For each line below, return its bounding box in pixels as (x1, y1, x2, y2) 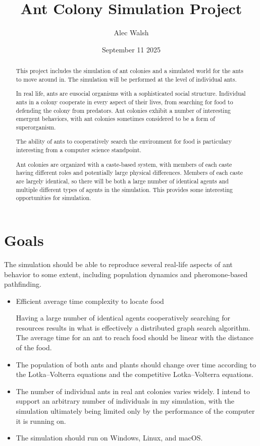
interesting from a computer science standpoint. (16, 146, 141, 154)
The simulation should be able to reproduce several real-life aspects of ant (4, 259, 233, 269)
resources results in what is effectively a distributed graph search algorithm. (16, 322, 250, 333)
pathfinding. (4, 279, 41, 289)
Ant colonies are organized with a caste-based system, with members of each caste (16, 160, 232, 168)
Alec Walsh (114, 27, 149, 38)
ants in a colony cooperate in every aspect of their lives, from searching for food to (16, 97, 233, 106)
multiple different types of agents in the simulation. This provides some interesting (16, 185, 233, 194)
